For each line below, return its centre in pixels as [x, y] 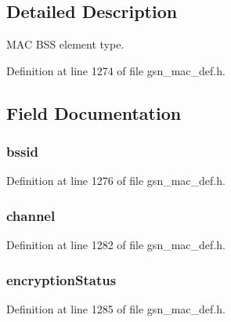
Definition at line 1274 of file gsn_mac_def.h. [116, 70]
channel [31, 215]
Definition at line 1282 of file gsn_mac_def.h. [116, 245]
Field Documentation [94, 112]
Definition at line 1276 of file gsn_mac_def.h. [116, 181]
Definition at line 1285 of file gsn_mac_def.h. [116, 309]
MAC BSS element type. [65, 44]
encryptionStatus [61, 279]
